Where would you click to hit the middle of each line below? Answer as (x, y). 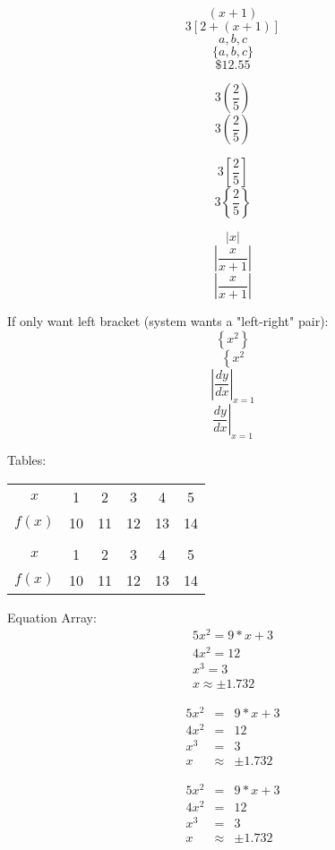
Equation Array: (52, 617)
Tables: (27, 460)
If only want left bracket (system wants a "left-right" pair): (168, 321)
